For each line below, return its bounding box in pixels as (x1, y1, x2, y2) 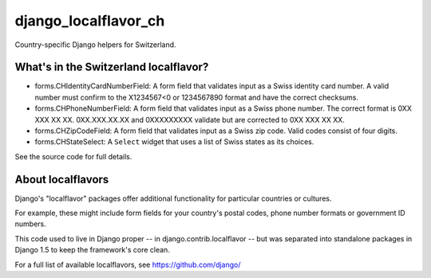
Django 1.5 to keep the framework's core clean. (14, 245, 171, 255)
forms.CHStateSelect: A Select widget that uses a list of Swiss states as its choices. (34, 137, 314, 147)
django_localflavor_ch (14, 12, 165, 29)
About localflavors (14, 172, 109, 186)
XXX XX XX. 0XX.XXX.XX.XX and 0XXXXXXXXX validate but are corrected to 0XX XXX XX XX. (34, 115, 345, 124)
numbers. (14, 219, 47, 229)
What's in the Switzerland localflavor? (14, 61, 209, 74)
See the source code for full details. (14, 151, 132, 161)
